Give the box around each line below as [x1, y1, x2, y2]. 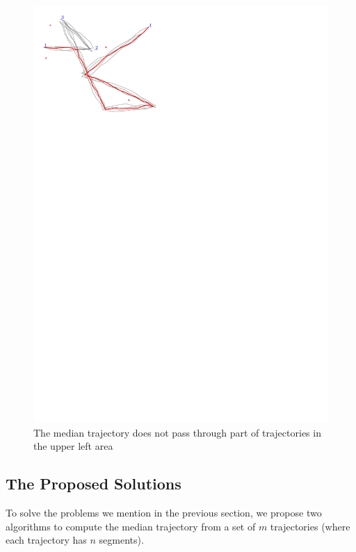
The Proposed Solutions [6, 473, 181, 494]
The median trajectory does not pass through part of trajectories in [33, 425, 321, 439]
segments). [99, 533, 144, 547]
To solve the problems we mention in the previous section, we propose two [6, 505, 322, 519]
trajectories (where [270, 519, 350, 533]
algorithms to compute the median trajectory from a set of [6, 519, 256, 533]
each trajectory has [6, 533, 87, 547]
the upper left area [33, 439, 113, 453]
